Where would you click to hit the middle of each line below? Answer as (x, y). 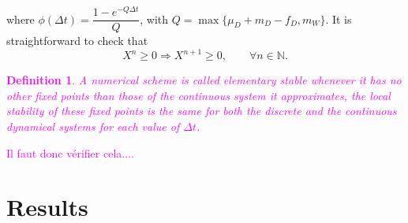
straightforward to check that (77, 41)
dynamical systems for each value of (93, 126)
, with (154, 19)
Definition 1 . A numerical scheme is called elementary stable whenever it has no (204, 80)
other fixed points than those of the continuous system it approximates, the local (198, 95)
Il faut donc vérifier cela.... (70, 152)
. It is (339, 19)
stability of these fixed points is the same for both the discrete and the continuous (202, 111)
